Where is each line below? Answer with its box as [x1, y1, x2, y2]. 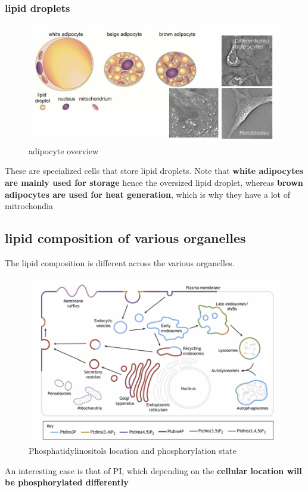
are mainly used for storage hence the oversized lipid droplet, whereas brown [5, 176, 303, 188]
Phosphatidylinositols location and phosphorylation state [29, 444, 237, 457]
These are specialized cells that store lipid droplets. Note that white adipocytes [5, 164, 304, 177]
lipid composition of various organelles [5, 229, 246, 247]
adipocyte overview [29, 144, 99, 157]
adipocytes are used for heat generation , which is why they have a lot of [5, 188, 290, 200]
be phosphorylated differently [5, 476, 129, 488]
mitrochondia [5, 200, 53, 212]
